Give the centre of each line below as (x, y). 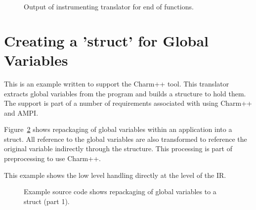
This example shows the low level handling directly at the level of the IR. (115, 175)
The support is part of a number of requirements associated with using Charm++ (128, 103)
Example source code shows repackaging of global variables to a (120, 191)
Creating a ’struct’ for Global (107, 40)
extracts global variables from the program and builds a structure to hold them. (125, 93)
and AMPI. (21, 112)
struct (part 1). (47, 201)
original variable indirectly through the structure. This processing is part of (118, 148)
